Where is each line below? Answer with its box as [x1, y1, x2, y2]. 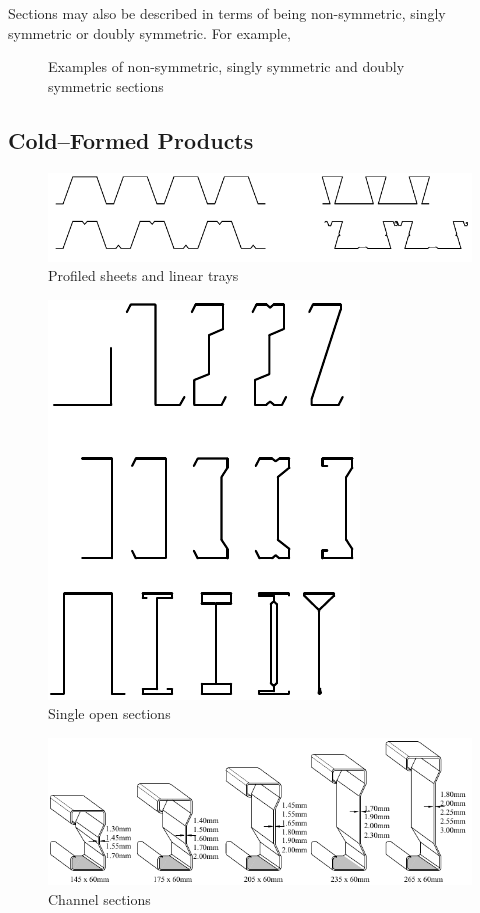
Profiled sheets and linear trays [48, 265, 239, 286]
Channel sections [48, 888, 151, 909]
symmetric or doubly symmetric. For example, [8, 22, 291, 43]
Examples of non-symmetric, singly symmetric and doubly [48, 56, 405, 77]
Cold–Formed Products [8, 124, 254, 155]
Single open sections [48, 703, 171, 724]
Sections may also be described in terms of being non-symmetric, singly [8, 3, 446, 23]
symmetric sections [48, 75, 164, 96]
